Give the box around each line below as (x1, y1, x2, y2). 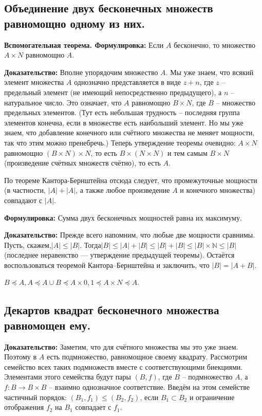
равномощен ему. (4, 317, 91, 333)
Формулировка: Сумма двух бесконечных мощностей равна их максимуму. (4, 212, 242, 223)
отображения (4, 402, 44, 412)
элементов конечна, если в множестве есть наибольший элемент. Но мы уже (4, 117, 244, 128)
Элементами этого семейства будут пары (4, 371, 131, 382)
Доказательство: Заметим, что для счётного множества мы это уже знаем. (4, 341, 238, 352)
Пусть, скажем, (4, 239, 51, 250)
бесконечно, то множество (174, 39, 255, 50)
